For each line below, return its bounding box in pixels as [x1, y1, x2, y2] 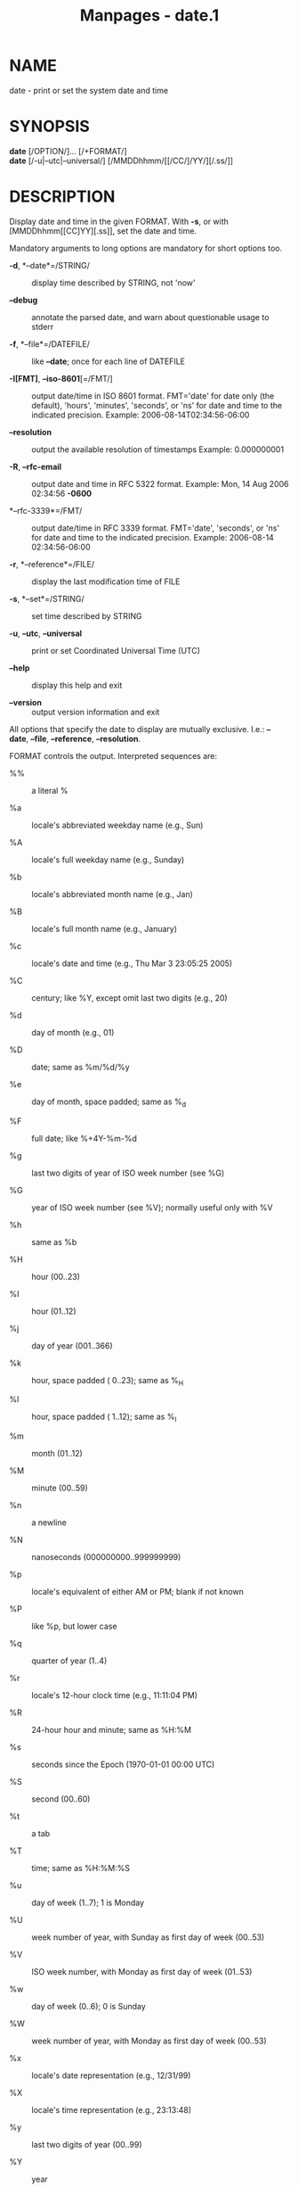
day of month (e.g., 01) [31, 1027, 115, 1037]
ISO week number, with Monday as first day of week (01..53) [31, 1967, 253, 1977]
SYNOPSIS [9, 117, 91, 136]
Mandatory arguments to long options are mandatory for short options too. [9, 243, 283, 253]
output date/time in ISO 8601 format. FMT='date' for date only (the [31, 390, 275, 401]
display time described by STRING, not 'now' [31, 277, 196, 288]
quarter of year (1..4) [31, 1655, 108, 1666]
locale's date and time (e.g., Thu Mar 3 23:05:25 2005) [31, 958, 233, 969]
